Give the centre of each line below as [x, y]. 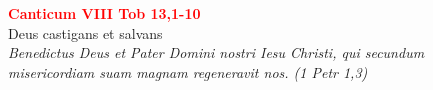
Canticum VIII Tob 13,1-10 [104, 13]
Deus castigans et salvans [85, 32]
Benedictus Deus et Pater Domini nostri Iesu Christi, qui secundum [216, 52]
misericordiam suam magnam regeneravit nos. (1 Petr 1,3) [188, 71]
